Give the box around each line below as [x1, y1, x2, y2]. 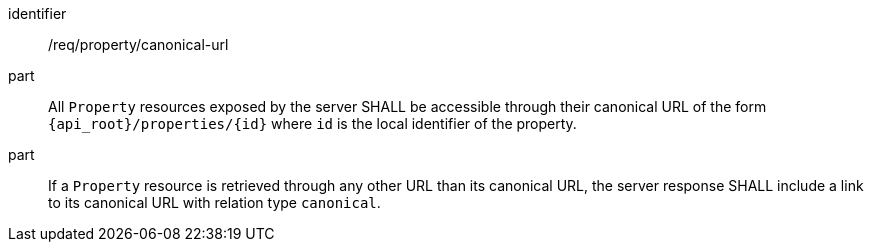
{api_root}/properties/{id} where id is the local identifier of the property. [48, 115, 577, 132]
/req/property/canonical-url [48, 36, 229, 53]
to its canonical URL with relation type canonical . [48, 194, 381, 211]
